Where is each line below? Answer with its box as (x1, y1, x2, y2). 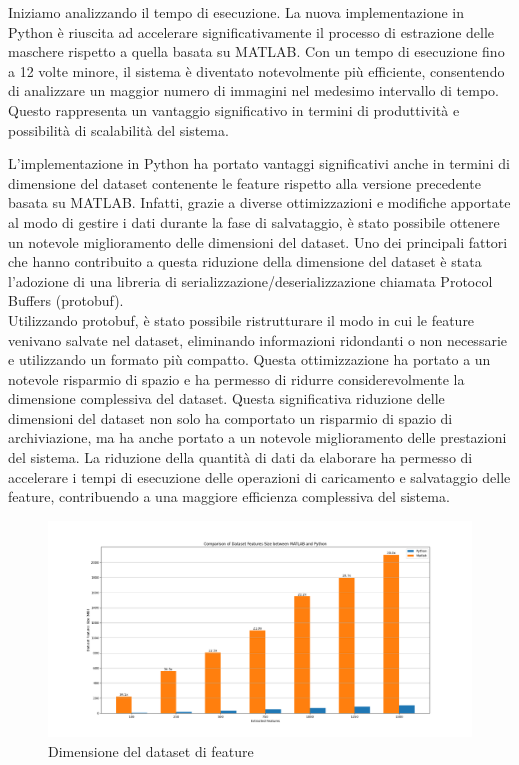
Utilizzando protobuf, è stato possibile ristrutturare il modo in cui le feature (8, 309, 475, 330)
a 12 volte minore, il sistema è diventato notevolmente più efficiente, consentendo (8, 60, 505, 81)
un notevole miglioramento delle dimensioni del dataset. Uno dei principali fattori (8, 231, 508, 252)
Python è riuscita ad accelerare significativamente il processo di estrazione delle (8, 21, 495, 42)
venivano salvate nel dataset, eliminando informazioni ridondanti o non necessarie (8, 329, 507, 350)
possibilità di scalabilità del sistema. (8, 119, 229, 140)
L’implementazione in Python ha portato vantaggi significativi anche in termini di (8, 153, 510, 174)
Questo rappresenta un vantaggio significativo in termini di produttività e (8, 99, 460, 120)
